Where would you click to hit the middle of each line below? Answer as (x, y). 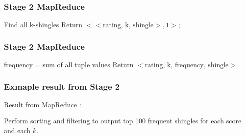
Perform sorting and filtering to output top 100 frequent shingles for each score (123, 121)
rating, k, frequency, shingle (187, 66)
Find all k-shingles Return (43, 25)
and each (17, 130)
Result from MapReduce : (43, 104)
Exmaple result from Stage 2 (62, 86)
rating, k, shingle (128, 26)
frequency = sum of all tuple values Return (69, 65)
